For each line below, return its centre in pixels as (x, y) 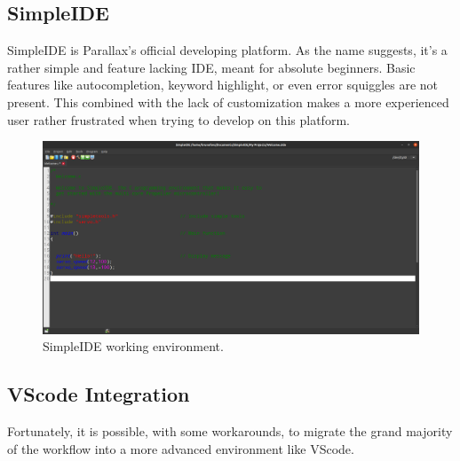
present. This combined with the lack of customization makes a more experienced (228, 102)
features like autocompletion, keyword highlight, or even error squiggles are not (223, 85)
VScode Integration (99, 394)
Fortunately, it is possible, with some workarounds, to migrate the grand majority (230, 430)
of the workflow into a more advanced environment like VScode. (181, 448)
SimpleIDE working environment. (133, 346)
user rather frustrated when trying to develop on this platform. (178, 119)
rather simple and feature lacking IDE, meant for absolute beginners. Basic (211, 67)
